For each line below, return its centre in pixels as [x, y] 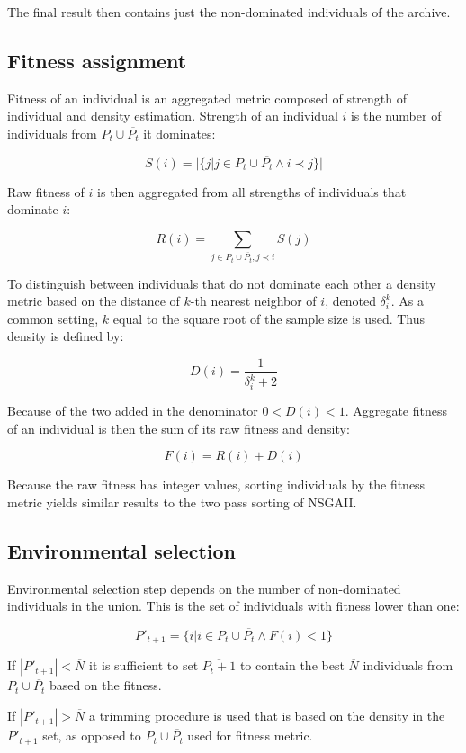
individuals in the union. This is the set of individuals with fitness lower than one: [233, 606]
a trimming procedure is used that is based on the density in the [267, 716]
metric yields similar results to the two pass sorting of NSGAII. [182, 502]
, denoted [350, 301]
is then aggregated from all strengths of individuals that [252, 191]
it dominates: [179, 133]
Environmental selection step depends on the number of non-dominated [204, 588]
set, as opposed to [92, 735]
